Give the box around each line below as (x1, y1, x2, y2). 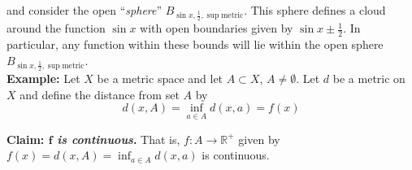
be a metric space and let (97, 70, 223, 87)
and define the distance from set (20, 85, 180, 102)
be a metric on (332, 70, 405, 87)
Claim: (7, 130, 45, 147)
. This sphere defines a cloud (244, 2, 386, 18)
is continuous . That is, (57, 130, 180, 147)
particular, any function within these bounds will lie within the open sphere (7, 36, 384, 53)
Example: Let (7, 70, 80, 87)
